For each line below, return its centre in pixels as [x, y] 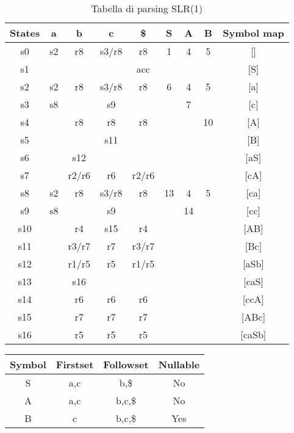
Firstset [75, 364]
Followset [126, 364]
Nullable [179, 364]
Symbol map [253, 33]
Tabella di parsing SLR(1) [147, 8]
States [25, 33]
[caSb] [253, 334]
